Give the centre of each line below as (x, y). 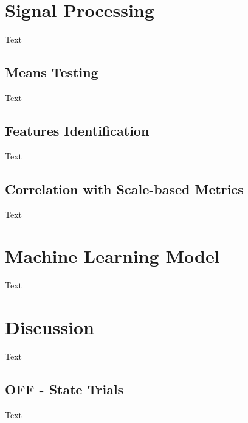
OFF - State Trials (64, 389)
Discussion (50, 327)
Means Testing (52, 72)
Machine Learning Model (112, 256)
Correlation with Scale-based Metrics (124, 188)
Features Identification (77, 130)
